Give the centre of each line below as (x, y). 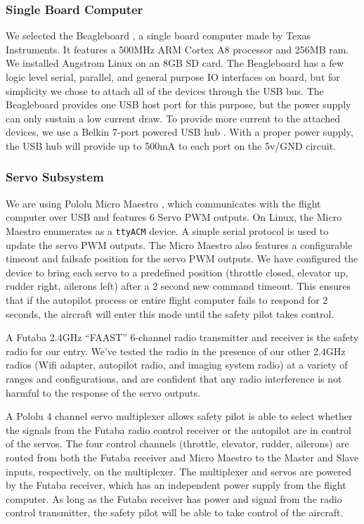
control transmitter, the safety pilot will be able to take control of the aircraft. (175, 512)
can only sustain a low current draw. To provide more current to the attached (173, 118)
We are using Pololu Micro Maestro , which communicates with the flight (163, 203)
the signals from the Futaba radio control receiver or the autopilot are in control (178, 429)
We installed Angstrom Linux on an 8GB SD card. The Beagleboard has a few (175, 63)
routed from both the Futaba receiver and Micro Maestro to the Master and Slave (182, 457)
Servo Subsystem (55, 177)
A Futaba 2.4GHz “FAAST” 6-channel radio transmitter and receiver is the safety (182, 337)
